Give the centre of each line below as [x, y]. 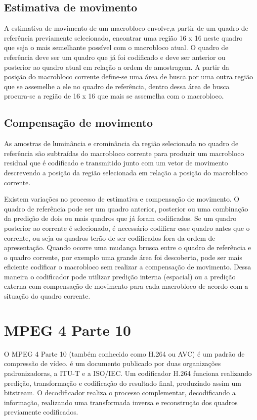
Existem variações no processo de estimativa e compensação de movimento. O [122, 199]
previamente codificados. [41, 412]
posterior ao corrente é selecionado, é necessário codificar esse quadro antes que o [127, 228]
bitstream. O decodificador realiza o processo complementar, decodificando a [120, 393]
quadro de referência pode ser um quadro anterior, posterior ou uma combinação [126, 208]
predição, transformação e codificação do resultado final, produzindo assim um [123, 383]
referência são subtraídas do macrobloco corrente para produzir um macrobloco [124, 153]
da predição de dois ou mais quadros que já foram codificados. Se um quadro [120, 218]
